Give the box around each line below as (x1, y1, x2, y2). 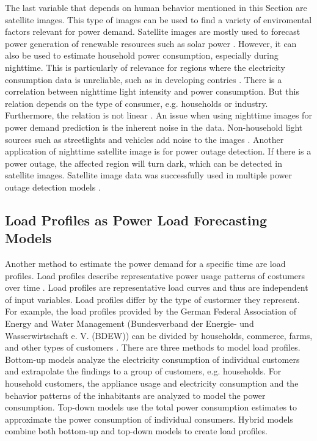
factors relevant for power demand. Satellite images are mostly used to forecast (5, 25, 301, 38)
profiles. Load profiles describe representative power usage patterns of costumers (5, 269, 305, 282)
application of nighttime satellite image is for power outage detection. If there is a (5, 145, 312, 158)
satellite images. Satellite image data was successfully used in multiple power (5, 169, 292, 181)
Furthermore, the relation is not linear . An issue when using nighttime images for (5, 109, 312, 122)
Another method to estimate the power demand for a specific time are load (5, 257, 286, 270)
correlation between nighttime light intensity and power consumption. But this (5, 85, 300, 98)
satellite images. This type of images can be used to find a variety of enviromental (5, 13, 312, 26)
